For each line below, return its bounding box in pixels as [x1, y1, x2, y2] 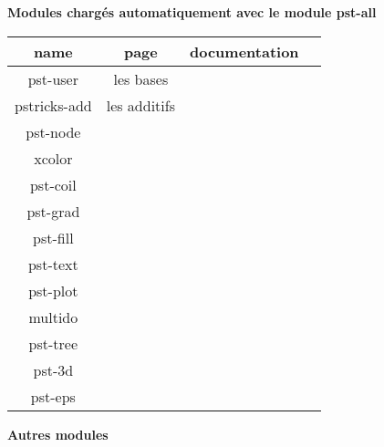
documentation [189, 40, 299, 62]
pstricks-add [15, 94, 92, 116]
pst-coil [29, 173, 77, 195]
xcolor [34, 147, 73, 169]
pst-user [27, 68, 78, 89]
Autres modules [7, 424, 109, 443]
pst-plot [28, 279, 78, 301]
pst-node [26, 120, 81, 142]
